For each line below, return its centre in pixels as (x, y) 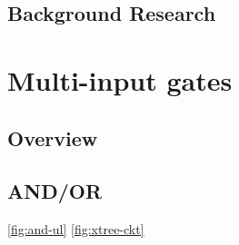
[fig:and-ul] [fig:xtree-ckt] (76, 229)
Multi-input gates (120, 79)
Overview (53, 137)
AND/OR (55, 191)
